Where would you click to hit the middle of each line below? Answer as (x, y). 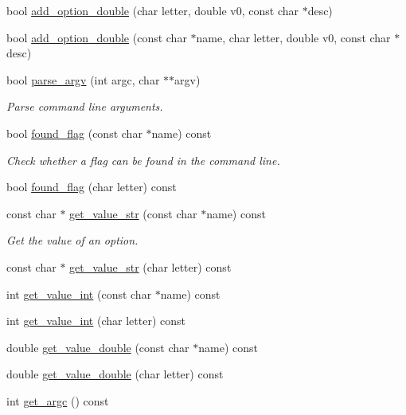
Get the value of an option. (72, 240)
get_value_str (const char (133, 213)
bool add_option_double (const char (97, 37)
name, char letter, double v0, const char (293, 37)
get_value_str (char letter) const (150, 266)
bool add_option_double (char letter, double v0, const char (152, 10)
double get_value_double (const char (98, 347)
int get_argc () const (58, 400)
